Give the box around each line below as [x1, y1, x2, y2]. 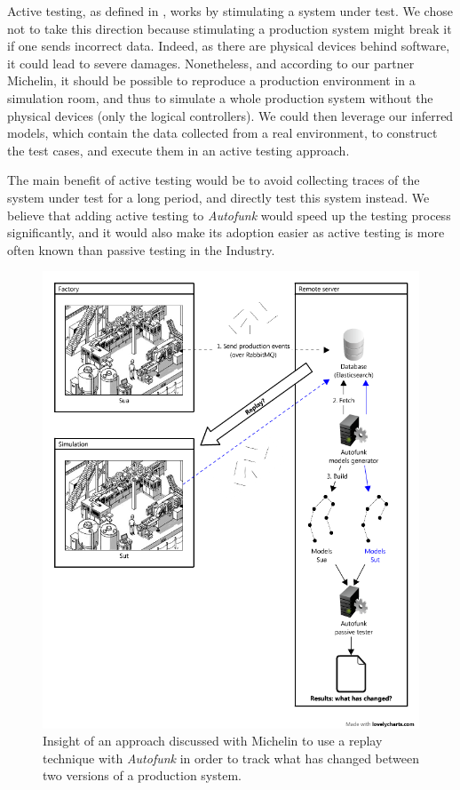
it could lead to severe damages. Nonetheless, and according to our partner [7, 53, 415, 72]
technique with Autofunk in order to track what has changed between [43, 748, 419, 767]
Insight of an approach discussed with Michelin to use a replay [43, 731, 383, 750]
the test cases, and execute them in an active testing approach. [7, 140, 350, 159]
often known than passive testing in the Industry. [7, 240, 275, 259]
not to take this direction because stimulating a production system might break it [7, 19, 452, 37]
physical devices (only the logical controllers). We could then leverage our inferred [7, 106, 454, 124]
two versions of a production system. [43, 766, 242, 785]
